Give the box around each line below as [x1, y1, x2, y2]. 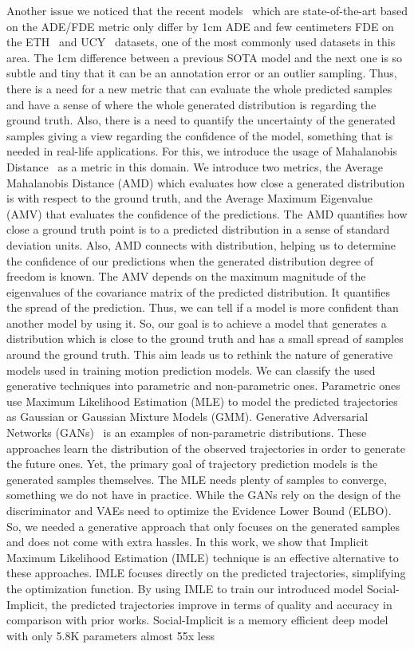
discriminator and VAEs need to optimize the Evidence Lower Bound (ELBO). [6, 502, 392, 518]
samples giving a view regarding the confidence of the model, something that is [6, 127, 393, 144]
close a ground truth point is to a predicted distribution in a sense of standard [6, 221, 390, 238]
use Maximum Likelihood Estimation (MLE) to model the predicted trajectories [6, 392, 398, 409]
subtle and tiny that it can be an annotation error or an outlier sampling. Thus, [6, 65, 397, 81]
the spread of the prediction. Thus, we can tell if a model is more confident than [6, 299, 399, 316]
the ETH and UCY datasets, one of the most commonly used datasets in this [6, 33, 396, 50]
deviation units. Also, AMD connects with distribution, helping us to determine [6, 236, 396, 253]
